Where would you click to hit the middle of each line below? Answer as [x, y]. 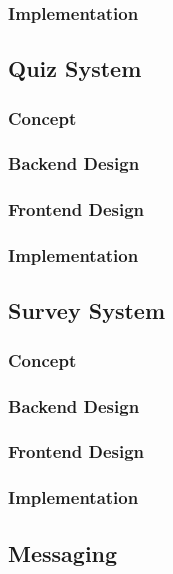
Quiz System [75, 68]
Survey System [86, 310]
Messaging [63, 552]
